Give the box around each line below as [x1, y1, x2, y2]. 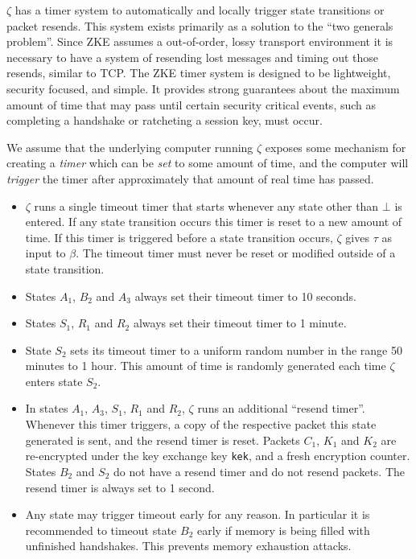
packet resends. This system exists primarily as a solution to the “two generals [6, 17, 393, 34]
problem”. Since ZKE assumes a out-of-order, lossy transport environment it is [6, 33, 393, 50]
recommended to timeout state [25, 521, 177, 538]
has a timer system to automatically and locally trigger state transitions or [14, 2, 385, 18]
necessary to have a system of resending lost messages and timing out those [6, 48, 378, 65]
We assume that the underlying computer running [6, 138, 253, 155]
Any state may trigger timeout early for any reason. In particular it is [25, 506, 370, 523]
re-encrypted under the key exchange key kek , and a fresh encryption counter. [25, 447, 410, 464]
